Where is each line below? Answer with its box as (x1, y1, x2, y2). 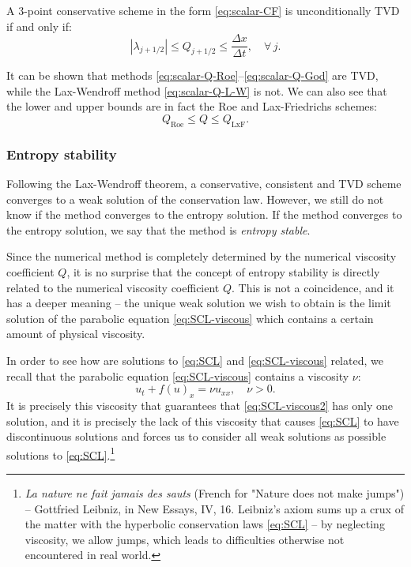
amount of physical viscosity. (6, 325, 145, 342)
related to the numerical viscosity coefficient (6, 279, 220, 295)
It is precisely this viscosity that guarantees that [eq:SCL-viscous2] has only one (6, 396, 393, 413)
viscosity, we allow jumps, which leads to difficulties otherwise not (25, 531, 345, 547)
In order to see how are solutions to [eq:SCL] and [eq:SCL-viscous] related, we (6, 351, 383, 368)
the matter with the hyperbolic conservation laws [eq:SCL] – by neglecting (25, 516, 385, 532)
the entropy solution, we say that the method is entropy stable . (6, 221, 311, 238)
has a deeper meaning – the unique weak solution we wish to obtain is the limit (6, 295, 391, 311)
